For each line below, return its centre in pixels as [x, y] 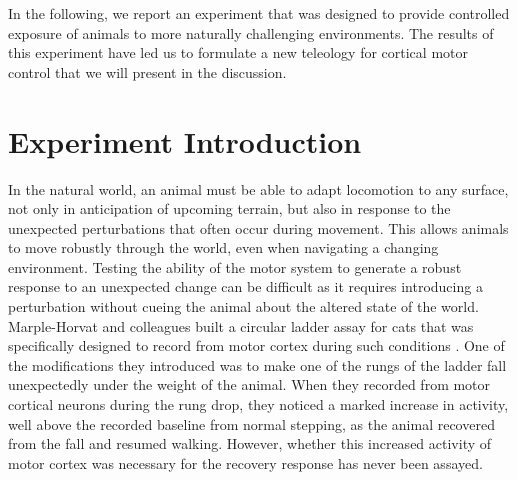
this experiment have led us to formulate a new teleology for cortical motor [238, 52]
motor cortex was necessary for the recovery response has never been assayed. [245, 462]
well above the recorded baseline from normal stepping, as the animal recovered [251, 423]
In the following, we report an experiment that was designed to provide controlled [259, 13]
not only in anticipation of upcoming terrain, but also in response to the [229, 208]
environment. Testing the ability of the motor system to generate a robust [235, 266]
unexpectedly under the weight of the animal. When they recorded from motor [249, 384]
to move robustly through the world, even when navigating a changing [223, 247]
